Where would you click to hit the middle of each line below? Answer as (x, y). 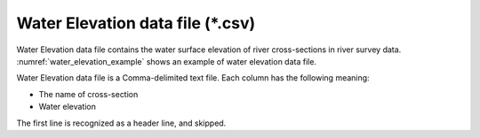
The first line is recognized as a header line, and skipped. (121, 123)
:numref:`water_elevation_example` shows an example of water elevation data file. (167, 61)
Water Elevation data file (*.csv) (136, 23)
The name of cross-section (88, 94)
